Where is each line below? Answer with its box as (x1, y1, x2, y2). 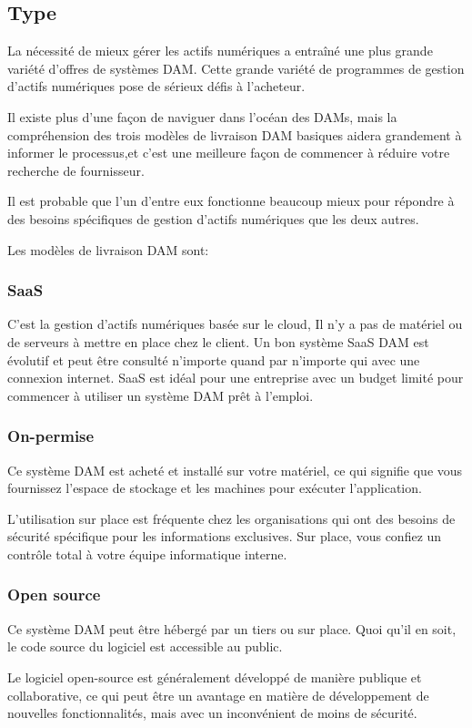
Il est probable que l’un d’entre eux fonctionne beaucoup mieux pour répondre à (7, 191, 455, 210)
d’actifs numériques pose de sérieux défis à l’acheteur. (7, 77, 306, 96)
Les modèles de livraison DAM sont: (7, 240, 209, 259)
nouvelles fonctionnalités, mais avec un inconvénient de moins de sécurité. (7, 703, 417, 723)
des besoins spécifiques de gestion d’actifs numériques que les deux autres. (7, 209, 419, 228)
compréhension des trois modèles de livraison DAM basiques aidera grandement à (7, 125, 462, 144)
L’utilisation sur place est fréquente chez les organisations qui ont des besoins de (7, 508, 456, 528)
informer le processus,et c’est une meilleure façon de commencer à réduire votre (7, 143, 450, 162)
